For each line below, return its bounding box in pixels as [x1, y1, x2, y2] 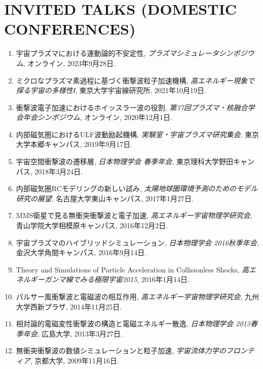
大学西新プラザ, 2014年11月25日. [16, 301, 122, 312]
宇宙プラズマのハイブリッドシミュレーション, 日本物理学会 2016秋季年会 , [16, 237, 259, 248]
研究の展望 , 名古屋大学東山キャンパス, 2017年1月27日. [16, 193, 194, 203]
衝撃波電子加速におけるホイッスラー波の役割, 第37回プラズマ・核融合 [16, 102, 248, 112]
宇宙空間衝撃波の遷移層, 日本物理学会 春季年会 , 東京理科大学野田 [16, 156, 233, 167]
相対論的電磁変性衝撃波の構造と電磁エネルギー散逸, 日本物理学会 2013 [16, 318, 250, 329]
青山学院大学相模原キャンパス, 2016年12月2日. [16, 220, 168, 231]
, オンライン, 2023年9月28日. [23, 57, 116, 68]
